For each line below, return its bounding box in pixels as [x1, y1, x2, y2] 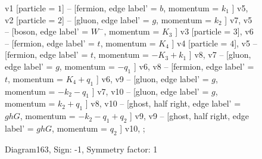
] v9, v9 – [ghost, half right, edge [130, 110, 249, 122]
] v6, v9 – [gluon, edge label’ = [96, 72, 209, 85]
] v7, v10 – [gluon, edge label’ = [92, 85, 209, 97]
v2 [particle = [5, 13, 55, 26]
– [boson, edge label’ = [5, 25, 89, 38]
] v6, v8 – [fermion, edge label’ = [133, 60, 254, 72]
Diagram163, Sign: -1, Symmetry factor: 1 [5, 142, 158, 155]
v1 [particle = [5, 2, 55, 14]
